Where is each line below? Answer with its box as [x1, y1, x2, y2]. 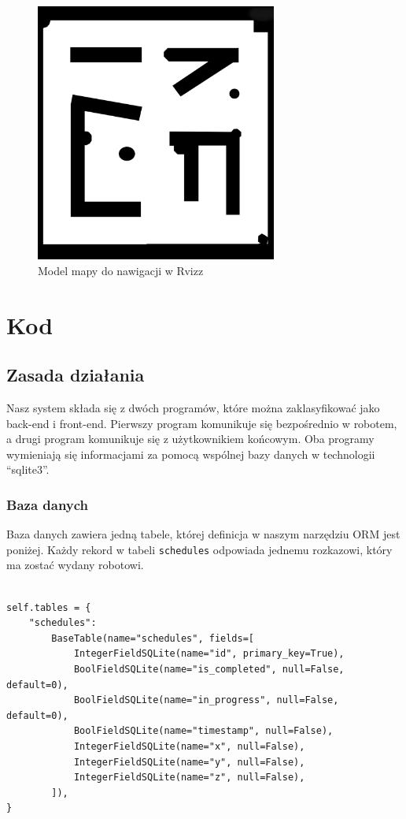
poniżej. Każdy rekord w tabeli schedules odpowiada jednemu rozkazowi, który [6, 541, 393, 557]
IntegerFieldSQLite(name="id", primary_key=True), [73, 648, 345, 660]
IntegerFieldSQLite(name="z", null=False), [73, 772, 305, 784]
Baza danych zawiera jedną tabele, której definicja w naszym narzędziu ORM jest [6, 526, 400, 542]
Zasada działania [6, 363, 145, 387]
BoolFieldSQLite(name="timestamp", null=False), [73, 725, 334, 737]
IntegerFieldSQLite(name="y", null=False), [73, 756, 305, 768]
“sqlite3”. [6, 461, 50, 478]
